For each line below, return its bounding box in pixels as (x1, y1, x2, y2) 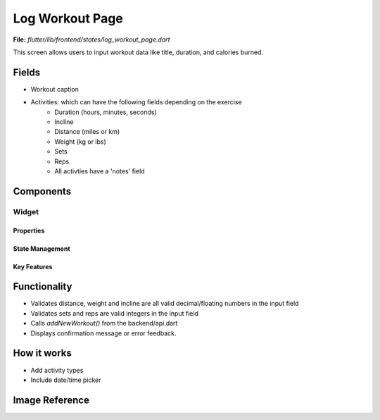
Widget (13, 206, 39, 216)
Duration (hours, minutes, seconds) (54, 108, 158, 116)
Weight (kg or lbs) (54, 137, 107, 146)
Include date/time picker (30, 376, 101, 384)
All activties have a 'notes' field (54, 166, 145, 175)
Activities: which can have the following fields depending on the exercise (30, 98, 242, 106)
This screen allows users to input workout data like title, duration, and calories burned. (13, 48, 264, 56)
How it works (13, 347, 72, 359)
